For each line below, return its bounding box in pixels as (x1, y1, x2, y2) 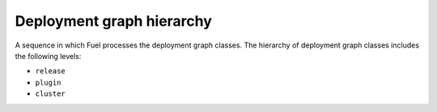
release (35, 67, 66, 76)
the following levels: (15, 51, 82, 60)
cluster (35, 89, 66, 98)
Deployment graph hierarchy (15, 12, 212, 30)
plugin (35, 77, 62, 87)
